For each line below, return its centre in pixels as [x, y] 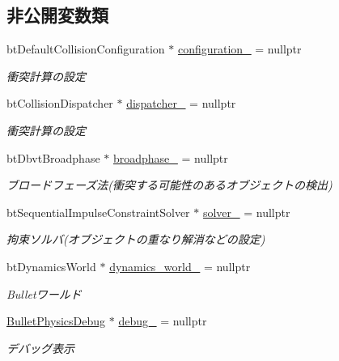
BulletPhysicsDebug [56, 321]
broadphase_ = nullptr [170, 157]
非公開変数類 [57, 15]
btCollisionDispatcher [60, 103]
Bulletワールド [44, 293]
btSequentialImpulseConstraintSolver [98, 212]
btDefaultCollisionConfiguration [86, 49]
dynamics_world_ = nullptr [180, 266]
